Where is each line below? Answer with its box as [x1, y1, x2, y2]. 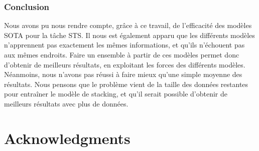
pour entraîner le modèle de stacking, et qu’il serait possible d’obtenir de [4, 88, 228, 99]
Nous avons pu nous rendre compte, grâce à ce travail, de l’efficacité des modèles [4, 20, 252, 30]
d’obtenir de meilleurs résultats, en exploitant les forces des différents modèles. [4, 59, 245, 69]
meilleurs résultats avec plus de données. [4, 98, 128, 108]
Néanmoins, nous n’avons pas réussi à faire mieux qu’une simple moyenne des [4, 69, 242, 79]
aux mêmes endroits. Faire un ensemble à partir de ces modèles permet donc [4, 49, 239, 59]
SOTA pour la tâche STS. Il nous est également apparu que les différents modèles [4, 29, 255, 40]
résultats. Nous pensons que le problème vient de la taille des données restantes [4, 78, 248, 89]
